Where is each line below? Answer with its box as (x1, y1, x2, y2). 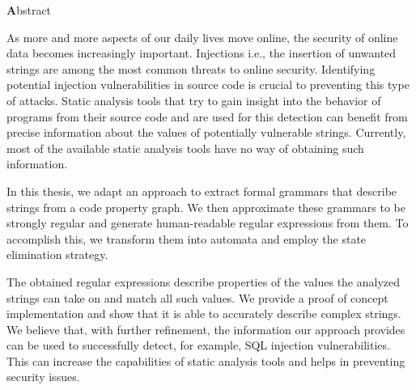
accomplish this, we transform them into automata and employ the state (6, 230, 367, 247)
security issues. (6, 368, 80, 385)
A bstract (6, 2, 52, 18)
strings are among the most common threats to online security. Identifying (6, 60, 376, 77)
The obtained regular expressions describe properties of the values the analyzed (6, 273, 401, 290)
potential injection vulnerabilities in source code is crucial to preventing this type (6, 76, 410, 93)
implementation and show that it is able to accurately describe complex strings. (6, 305, 401, 322)
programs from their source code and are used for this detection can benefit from (6, 108, 408, 125)
